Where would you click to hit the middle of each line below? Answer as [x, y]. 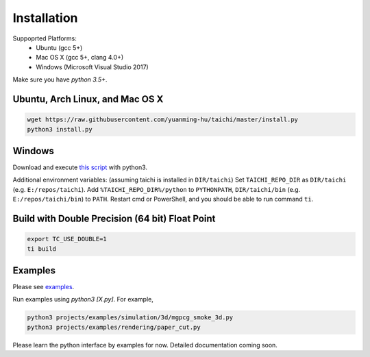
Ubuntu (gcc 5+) [59, 47]
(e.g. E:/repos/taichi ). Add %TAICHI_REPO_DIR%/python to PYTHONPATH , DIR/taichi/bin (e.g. [157, 189]
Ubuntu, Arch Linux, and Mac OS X [88, 99]
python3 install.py [60, 129]
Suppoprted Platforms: [45, 38]
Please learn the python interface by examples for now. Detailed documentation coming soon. [145, 345]
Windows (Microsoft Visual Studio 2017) [92, 67]
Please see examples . [44, 287]
